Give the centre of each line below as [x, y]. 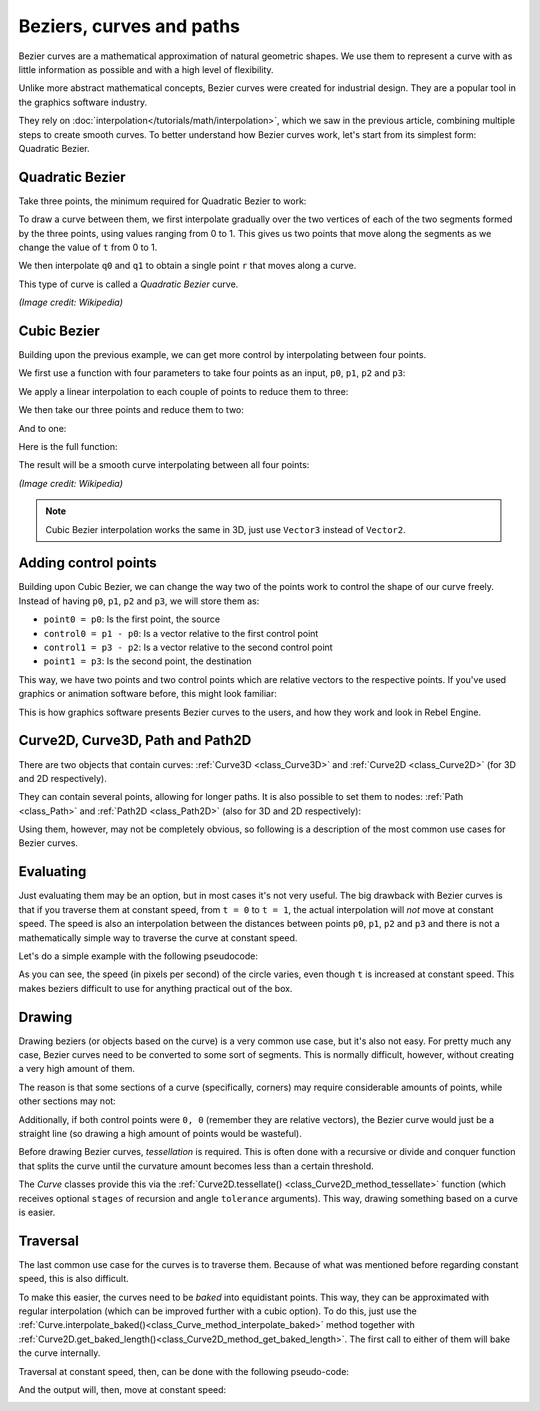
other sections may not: [67, 1101]
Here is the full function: [68, 446]
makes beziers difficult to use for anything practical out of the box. [155, 988]
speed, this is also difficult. [73, 1279]
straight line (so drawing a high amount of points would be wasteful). [160, 1133]
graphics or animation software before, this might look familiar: [147, 694]
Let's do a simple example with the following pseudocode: [138, 956]
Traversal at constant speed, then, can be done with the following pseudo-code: [184, 1371]
